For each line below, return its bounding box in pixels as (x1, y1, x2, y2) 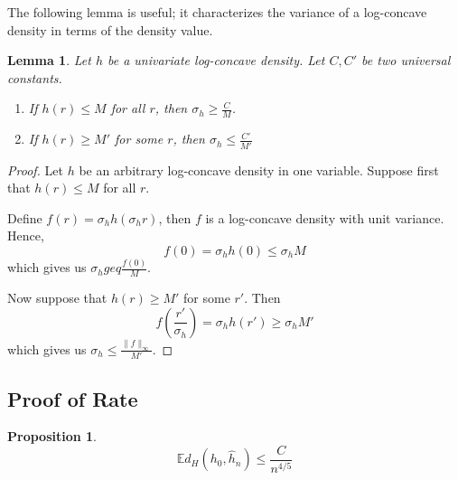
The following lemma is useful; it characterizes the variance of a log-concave (7, 3, 427, 21)
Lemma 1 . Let (7, 51, 91, 70)
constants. (7, 68, 62, 87)
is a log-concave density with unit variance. (205, 208, 444, 227)
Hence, (7, 226, 44, 245)
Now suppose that (7, 288, 107, 307)
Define (7, 208, 42, 227)
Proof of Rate (7, 384, 138, 412)
